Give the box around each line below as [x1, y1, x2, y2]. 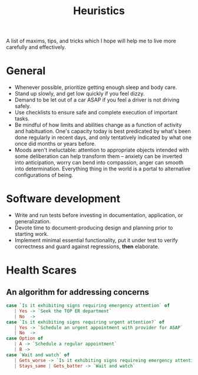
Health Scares [6, 264, 77, 277]
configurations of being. [14, 172, 74, 179]
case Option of [6, 335, 44, 341]
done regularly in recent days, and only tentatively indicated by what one [14, 134, 192, 141]
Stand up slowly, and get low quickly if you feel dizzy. [14, 90, 145, 97]
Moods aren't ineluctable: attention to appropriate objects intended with [14, 146, 189, 154]
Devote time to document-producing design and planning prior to [14, 224, 173, 231]
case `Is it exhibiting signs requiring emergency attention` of [6, 302, 170, 309]
